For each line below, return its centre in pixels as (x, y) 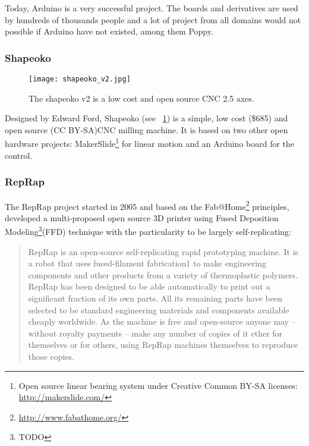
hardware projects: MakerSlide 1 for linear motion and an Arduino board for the (150, 143)
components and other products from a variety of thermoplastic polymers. (163, 274)
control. (19, 155)
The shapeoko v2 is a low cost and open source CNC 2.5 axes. (141, 98)
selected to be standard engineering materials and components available (159, 310)
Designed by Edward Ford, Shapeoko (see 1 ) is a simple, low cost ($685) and (146, 118)
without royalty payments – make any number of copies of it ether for (155, 333)
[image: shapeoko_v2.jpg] (80, 79)
